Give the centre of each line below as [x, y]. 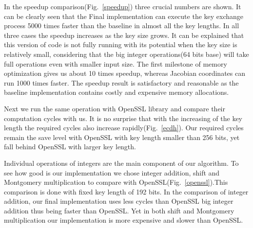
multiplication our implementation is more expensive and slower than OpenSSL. [124, 220]
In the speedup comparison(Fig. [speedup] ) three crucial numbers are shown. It [123, 6]
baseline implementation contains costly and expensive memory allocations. [117, 92]
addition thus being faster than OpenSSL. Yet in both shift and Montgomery [119, 210]
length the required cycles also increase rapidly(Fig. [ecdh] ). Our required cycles [124, 128]
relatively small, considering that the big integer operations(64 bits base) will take [126, 54]
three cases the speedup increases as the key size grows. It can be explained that [124, 35]
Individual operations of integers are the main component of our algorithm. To [121, 163]
